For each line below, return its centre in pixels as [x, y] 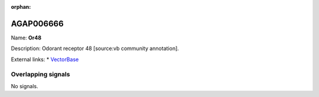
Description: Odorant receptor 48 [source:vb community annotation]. [95, 48]
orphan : [21, 7]
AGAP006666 [38, 24]
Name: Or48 [26, 38]
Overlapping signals [40, 75]
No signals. [25, 86]
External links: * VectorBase [45, 59]
